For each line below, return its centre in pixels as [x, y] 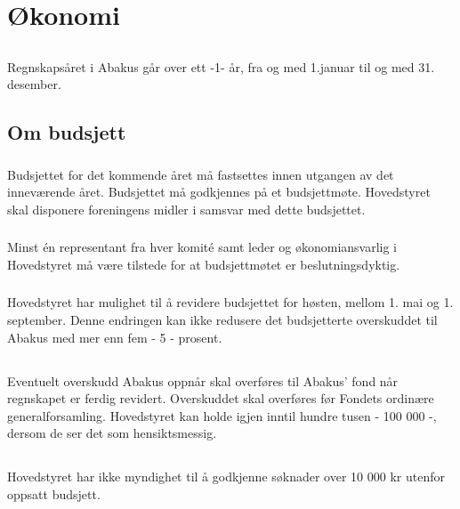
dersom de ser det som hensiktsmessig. [112, 433]
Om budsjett [67, 132]
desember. [34, 84]
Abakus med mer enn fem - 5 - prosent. [115, 337]
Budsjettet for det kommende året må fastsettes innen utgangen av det [201, 174]
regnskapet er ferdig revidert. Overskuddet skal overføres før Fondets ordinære [221, 398]
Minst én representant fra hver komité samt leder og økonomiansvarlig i [202, 247]
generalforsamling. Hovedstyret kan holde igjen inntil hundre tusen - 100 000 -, [222, 415]
